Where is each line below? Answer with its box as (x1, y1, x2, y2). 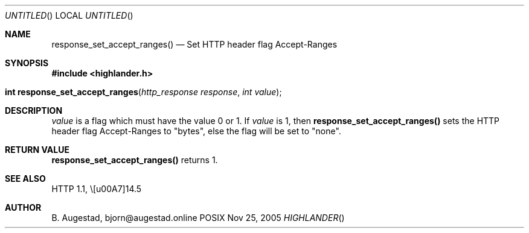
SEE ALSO (5, 173, 46, 184)
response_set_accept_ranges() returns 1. (51, 155, 218, 165)
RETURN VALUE (5, 144, 69, 155)
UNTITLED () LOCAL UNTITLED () (5, 10, 133, 20)
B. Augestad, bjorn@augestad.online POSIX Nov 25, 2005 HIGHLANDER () (51, 213, 345, 223)
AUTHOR (5, 202, 42, 213)
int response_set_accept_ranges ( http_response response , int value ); (5, 87, 282, 97)
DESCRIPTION (5, 105, 63, 116)
